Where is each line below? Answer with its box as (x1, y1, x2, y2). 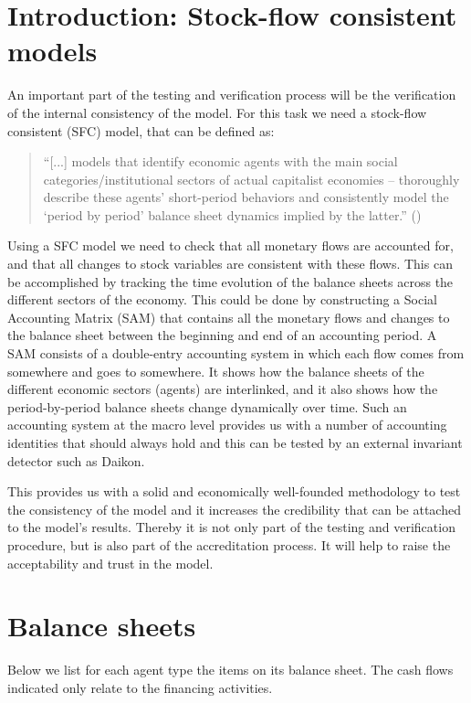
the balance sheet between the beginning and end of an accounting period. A (7, 325, 437, 345)
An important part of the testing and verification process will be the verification (7, 85, 456, 104)
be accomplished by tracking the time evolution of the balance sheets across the (7, 272, 454, 291)
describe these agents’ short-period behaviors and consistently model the (43, 187, 449, 207)
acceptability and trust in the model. (7, 553, 214, 572)
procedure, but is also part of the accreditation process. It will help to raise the (7, 535, 451, 554)
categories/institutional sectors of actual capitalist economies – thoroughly (43, 169, 460, 188)
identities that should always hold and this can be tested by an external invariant (7, 433, 463, 452)
